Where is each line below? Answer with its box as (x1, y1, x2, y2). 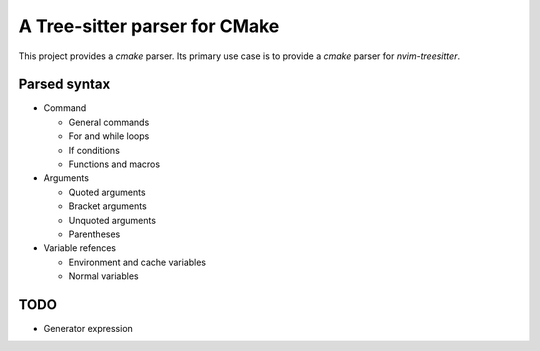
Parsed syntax (18, 76, 111, 93)
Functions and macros (68, 158, 160, 170)
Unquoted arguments (68, 214, 157, 226)
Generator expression (43, 323, 134, 335)
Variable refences (43, 242, 117, 254)
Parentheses (68, 228, 121, 240)
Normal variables (68, 270, 139, 282)
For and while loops (68, 130, 150, 142)
